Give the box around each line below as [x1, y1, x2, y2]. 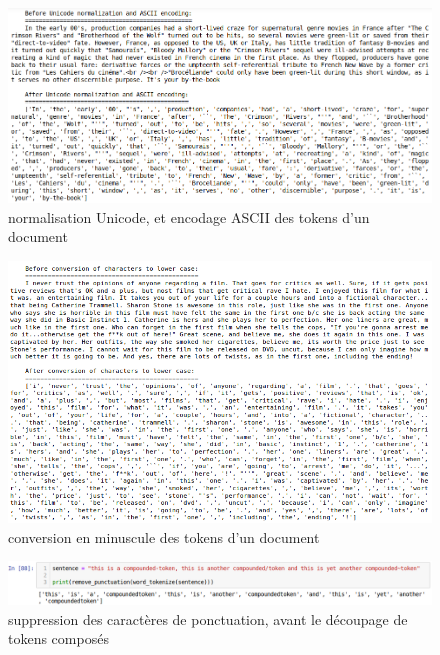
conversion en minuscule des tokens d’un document [8, 526, 320, 547]
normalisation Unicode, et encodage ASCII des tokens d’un [8, 206, 370, 227]
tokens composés [8, 628, 109, 649]
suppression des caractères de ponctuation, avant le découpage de [8, 608, 408, 629]
